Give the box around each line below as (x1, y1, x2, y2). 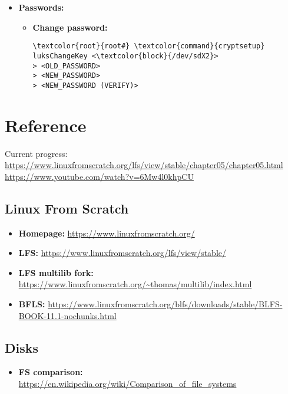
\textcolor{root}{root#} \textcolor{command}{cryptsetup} (32, 42, 265, 51)
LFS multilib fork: (18, 266, 94, 278)
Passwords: (18, 1, 64, 13)
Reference (5, 113, 87, 137)
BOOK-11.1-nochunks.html (18, 309, 117, 321)
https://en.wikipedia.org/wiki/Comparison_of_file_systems (18, 377, 237, 389)
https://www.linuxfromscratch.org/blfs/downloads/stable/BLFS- (48, 297, 283, 310)
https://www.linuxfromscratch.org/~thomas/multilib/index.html (18, 278, 252, 290)
